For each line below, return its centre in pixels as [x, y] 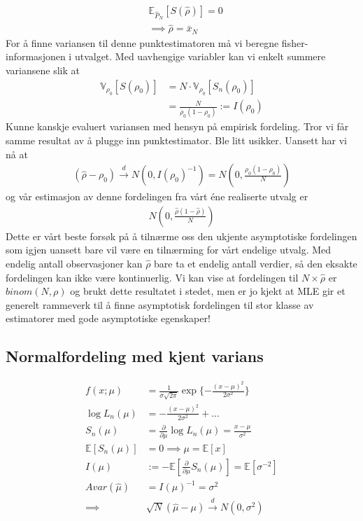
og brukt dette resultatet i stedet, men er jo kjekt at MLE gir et [208, 291]
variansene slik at [43, 70]
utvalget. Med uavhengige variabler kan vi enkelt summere [200, 56]
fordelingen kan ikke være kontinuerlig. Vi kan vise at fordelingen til [152, 277]
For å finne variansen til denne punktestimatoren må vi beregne [142, 42]
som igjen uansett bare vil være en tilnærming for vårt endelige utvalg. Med [169, 250]
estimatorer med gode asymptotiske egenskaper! [108, 318]
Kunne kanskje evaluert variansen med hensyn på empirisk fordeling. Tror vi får [177, 126]
